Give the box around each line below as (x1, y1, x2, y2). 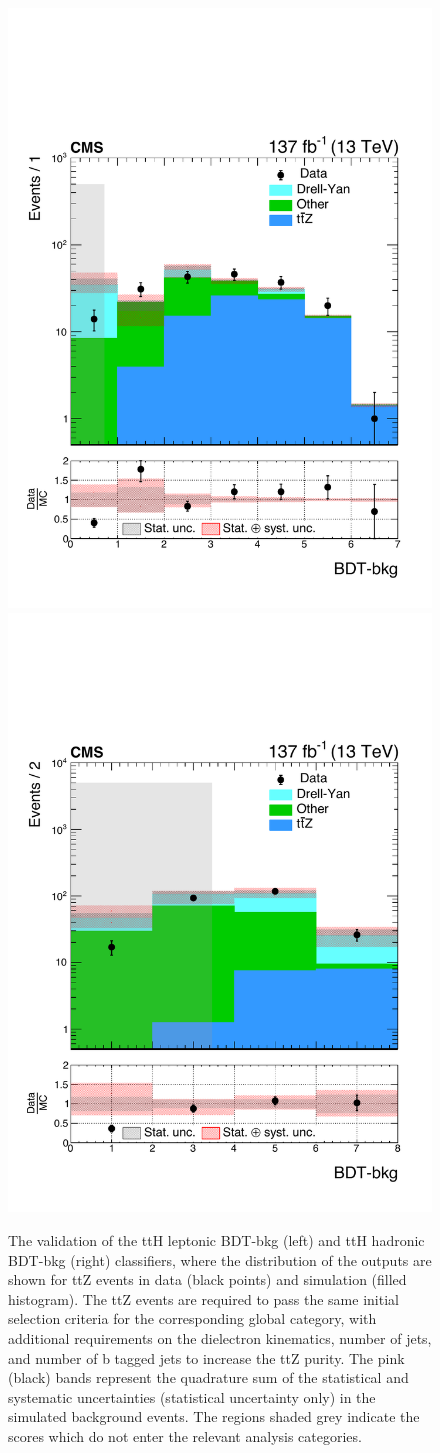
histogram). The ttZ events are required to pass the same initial (8, 1288, 399, 1309)
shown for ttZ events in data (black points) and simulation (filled (8, 1269, 407, 1290)
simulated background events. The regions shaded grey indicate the (8, 1406, 420, 1427)
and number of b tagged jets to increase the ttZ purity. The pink (8, 1347, 405, 1368)
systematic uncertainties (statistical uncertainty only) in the (8, 1386, 376, 1407)
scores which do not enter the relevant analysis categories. (8, 1425, 362, 1446)
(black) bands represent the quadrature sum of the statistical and (8, 1367, 409, 1388)
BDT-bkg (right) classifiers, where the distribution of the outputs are (8, 1249, 432, 1270)
